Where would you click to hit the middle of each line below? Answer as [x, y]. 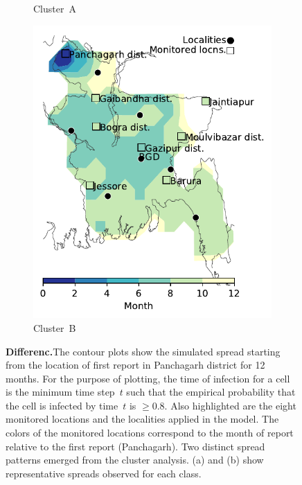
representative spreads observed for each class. [104, 473]
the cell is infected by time [62, 405]
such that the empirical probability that [211, 392]
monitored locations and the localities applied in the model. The [142, 419]
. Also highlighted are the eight [230, 405]
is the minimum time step [60, 392]
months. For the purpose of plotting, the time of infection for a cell [148, 378]
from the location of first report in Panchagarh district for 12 [135, 365]
